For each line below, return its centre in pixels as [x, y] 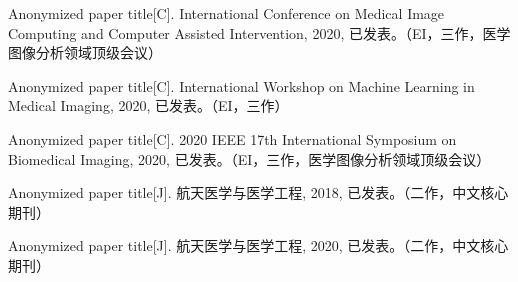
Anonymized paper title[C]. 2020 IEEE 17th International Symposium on [232, 138]
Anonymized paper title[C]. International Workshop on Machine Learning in [241, 85]
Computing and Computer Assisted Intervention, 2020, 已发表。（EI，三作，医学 [259, 32]
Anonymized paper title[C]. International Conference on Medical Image [226, 13]
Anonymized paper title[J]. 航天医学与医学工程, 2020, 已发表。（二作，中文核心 [258, 245]
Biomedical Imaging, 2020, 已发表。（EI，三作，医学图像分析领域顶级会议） [249, 158]
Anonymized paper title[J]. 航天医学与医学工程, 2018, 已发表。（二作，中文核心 [258, 192]
